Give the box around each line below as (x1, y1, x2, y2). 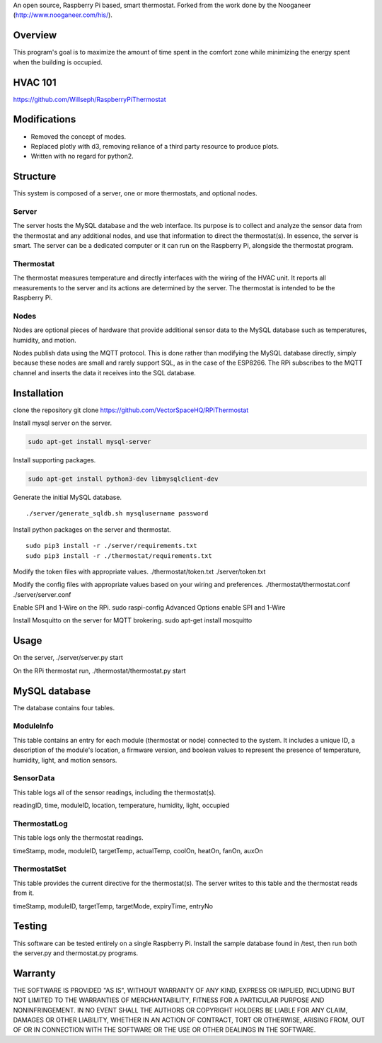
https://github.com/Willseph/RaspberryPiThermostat (13, 95, 166, 103)
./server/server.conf (13, 590, 71, 598)
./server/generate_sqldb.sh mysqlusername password (25, 510, 209, 518)
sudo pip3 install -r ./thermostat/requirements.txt (25, 552, 212, 559)
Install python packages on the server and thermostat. (13, 525, 171, 534)
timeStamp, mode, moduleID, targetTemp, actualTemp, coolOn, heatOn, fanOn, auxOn (13, 846, 263, 855)
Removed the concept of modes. (30, 132, 127, 141)
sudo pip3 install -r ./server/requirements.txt (25, 542, 197, 550)
